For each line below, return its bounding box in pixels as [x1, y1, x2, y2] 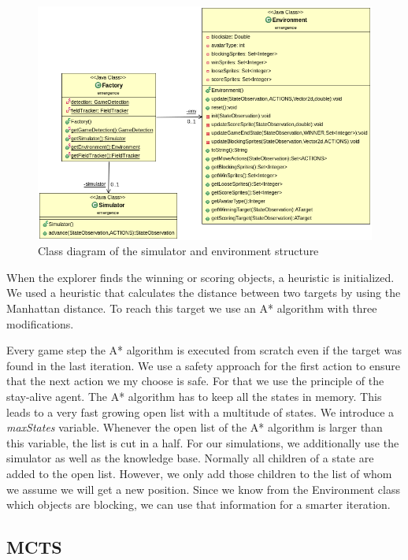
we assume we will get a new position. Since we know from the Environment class [6, 480, 400, 497]
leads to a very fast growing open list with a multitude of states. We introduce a [6, 403, 395, 420]
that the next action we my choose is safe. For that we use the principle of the [6, 373, 384, 389]
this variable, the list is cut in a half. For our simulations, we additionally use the [6, 434, 399, 451]
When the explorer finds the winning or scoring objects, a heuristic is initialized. [6, 269, 395, 285]
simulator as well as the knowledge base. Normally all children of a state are [6, 450, 374, 466]
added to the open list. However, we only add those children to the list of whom [6, 465, 392, 481]
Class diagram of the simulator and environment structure [38, 243, 319, 259]
